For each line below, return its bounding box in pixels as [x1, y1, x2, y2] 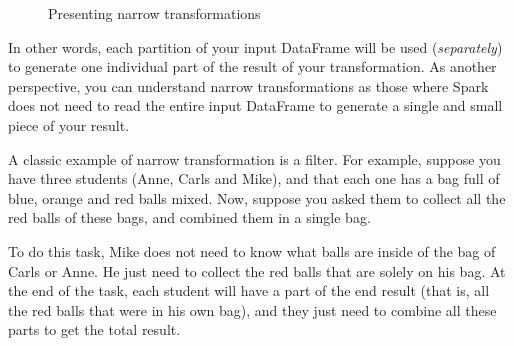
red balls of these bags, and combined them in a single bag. [8, 207, 371, 228]
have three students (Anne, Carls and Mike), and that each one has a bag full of [8, 168, 500, 189]
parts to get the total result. [8, 319, 181, 340]
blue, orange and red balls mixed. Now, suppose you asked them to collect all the [8, 187, 506, 208]
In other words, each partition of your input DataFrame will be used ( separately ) [8, 36, 503, 57]
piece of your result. [8, 114, 130, 135]
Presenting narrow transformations [48, 3, 261, 23]
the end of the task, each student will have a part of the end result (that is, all [8, 280, 490, 301]
